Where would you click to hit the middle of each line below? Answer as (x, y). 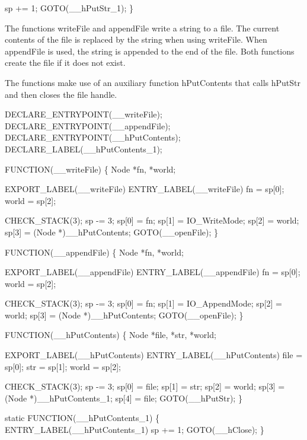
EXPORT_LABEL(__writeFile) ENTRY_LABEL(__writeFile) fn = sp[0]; (145, 189)
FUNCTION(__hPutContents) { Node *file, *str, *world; (111, 335)
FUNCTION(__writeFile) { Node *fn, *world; (90, 169)
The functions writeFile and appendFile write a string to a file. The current (142, 28)
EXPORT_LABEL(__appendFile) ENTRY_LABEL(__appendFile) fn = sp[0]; (153, 272)
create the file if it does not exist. (65, 63)
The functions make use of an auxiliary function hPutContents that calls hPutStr (153, 82)
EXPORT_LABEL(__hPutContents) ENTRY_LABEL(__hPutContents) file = (154, 355)
